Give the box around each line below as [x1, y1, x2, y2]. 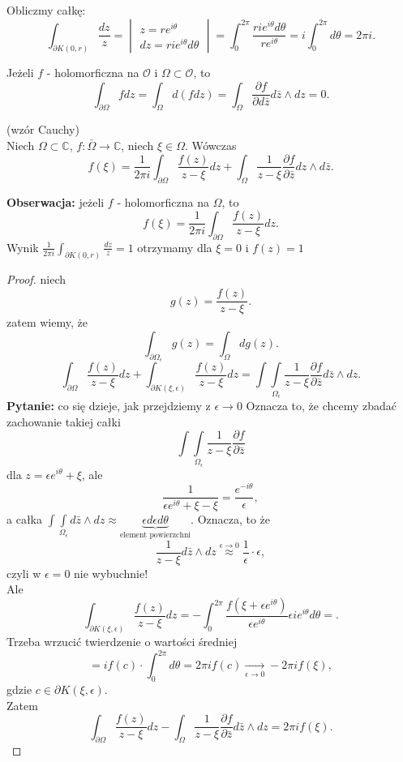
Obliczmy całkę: [6, 2, 86, 18]
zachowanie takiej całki [6, 413, 121, 430]
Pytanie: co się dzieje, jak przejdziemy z [6, 397, 211, 414]
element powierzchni [119, 531, 191, 540]
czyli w [6, 564, 41, 581]
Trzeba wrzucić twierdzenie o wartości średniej [6, 633, 238, 650]
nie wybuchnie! [74, 564, 148, 581]
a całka [6, 511, 42, 528]
